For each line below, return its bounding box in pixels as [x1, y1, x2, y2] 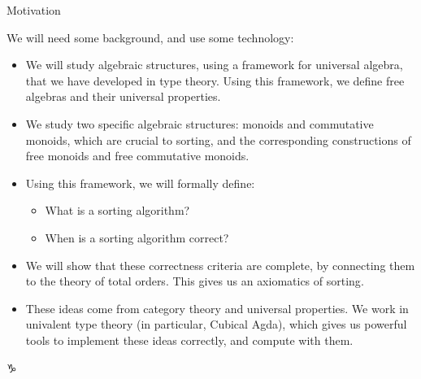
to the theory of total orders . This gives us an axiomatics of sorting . [25, 272, 364, 290]
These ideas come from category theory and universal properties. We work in [25, 299, 409, 316]
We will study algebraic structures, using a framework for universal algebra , [25, 56, 403, 73]
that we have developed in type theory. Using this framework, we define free [25, 72, 405, 89]
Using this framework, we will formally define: [25, 174, 255, 191]
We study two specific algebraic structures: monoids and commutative [25, 115, 374, 132]
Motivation [7, 2, 61, 18]
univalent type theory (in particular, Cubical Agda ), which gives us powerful [25, 316, 407, 333]
